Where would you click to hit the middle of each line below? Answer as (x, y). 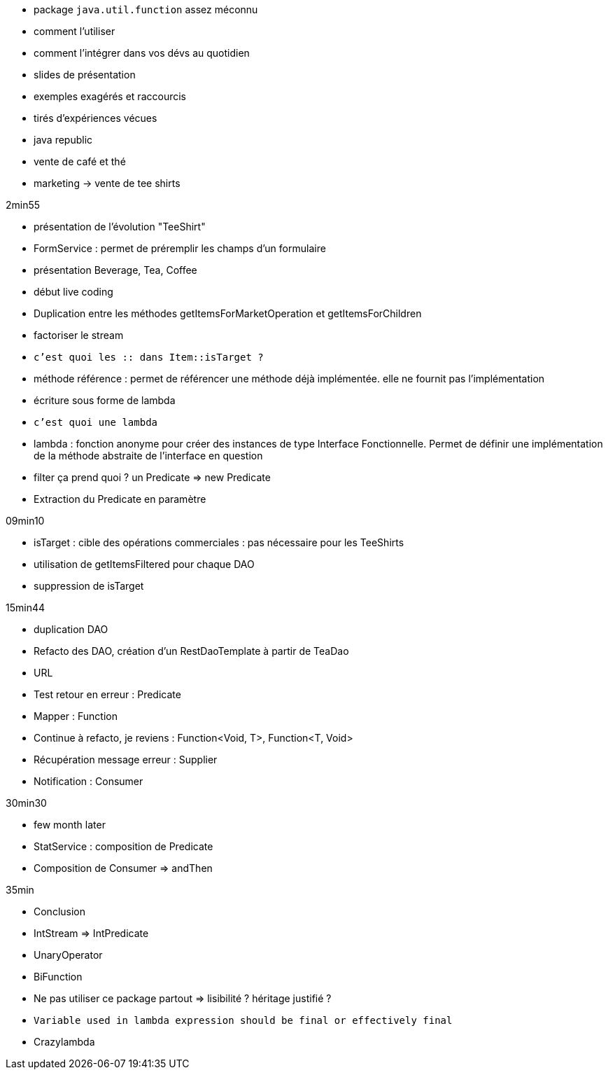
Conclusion (60, 911)
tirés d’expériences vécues (96, 118)
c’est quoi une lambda (96, 422)
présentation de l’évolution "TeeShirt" (120, 227)
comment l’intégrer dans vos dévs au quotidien (142, 53)
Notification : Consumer (89, 781)
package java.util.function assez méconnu (146, 9)
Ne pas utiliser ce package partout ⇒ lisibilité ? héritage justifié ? (183, 998)
